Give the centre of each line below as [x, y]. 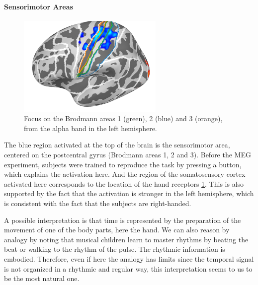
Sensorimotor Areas [39, 6]
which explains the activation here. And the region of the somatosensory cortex [125, 174]
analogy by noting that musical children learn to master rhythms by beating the [126, 239]
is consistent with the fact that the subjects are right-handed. [98, 203]
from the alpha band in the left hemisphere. [90, 128]
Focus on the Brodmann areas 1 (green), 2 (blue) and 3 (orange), [123, 118]
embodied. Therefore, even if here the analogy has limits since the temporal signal [129, 258]
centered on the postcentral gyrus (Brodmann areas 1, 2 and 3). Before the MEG [128, 155]
